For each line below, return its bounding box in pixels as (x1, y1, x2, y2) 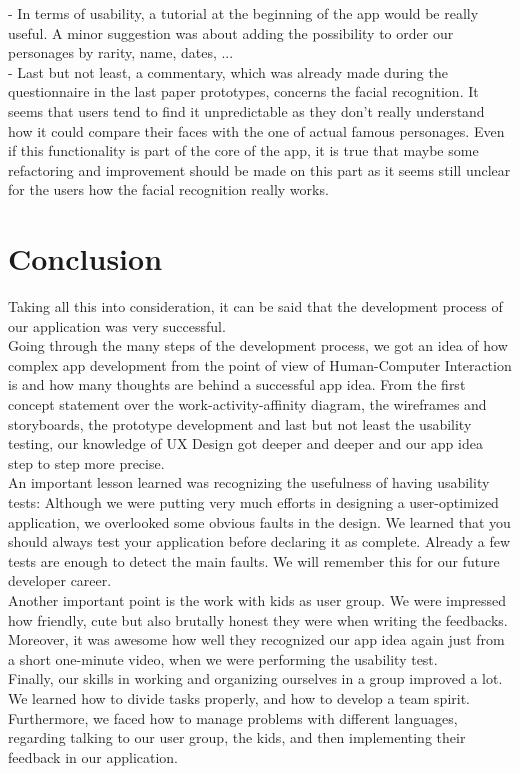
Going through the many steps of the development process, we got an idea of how (8, 335, 508, 356)
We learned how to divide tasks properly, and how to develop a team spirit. (8, 687, 471, 708)
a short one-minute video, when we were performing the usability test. (8, 648, 438, 669)
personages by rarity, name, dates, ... (8, 42, 234, 63)
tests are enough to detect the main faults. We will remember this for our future (8, 550, 500, 571)
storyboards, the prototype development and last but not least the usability (8, 413, 472, 434)
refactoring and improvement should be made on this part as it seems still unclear (8, 159, 511, 180)
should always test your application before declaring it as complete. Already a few (8, 531, 511, 552)
